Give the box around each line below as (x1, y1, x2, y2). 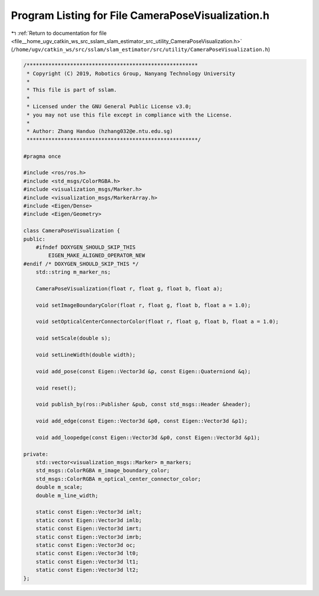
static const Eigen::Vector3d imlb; (35, 517, 142, 523)
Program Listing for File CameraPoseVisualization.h (11, 9, 270, 22)
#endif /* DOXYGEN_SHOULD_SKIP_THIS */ (23, 260, 139, 267)
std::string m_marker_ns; (35, 269, 111, 276)
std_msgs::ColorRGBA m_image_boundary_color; (35, 467, 170, 474)
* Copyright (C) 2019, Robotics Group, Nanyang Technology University (27, 70, 236, 77)
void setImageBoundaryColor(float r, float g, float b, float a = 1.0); (35, 302, 251, 309)
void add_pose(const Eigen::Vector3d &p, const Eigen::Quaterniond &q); (35, 368, 251, 375)
